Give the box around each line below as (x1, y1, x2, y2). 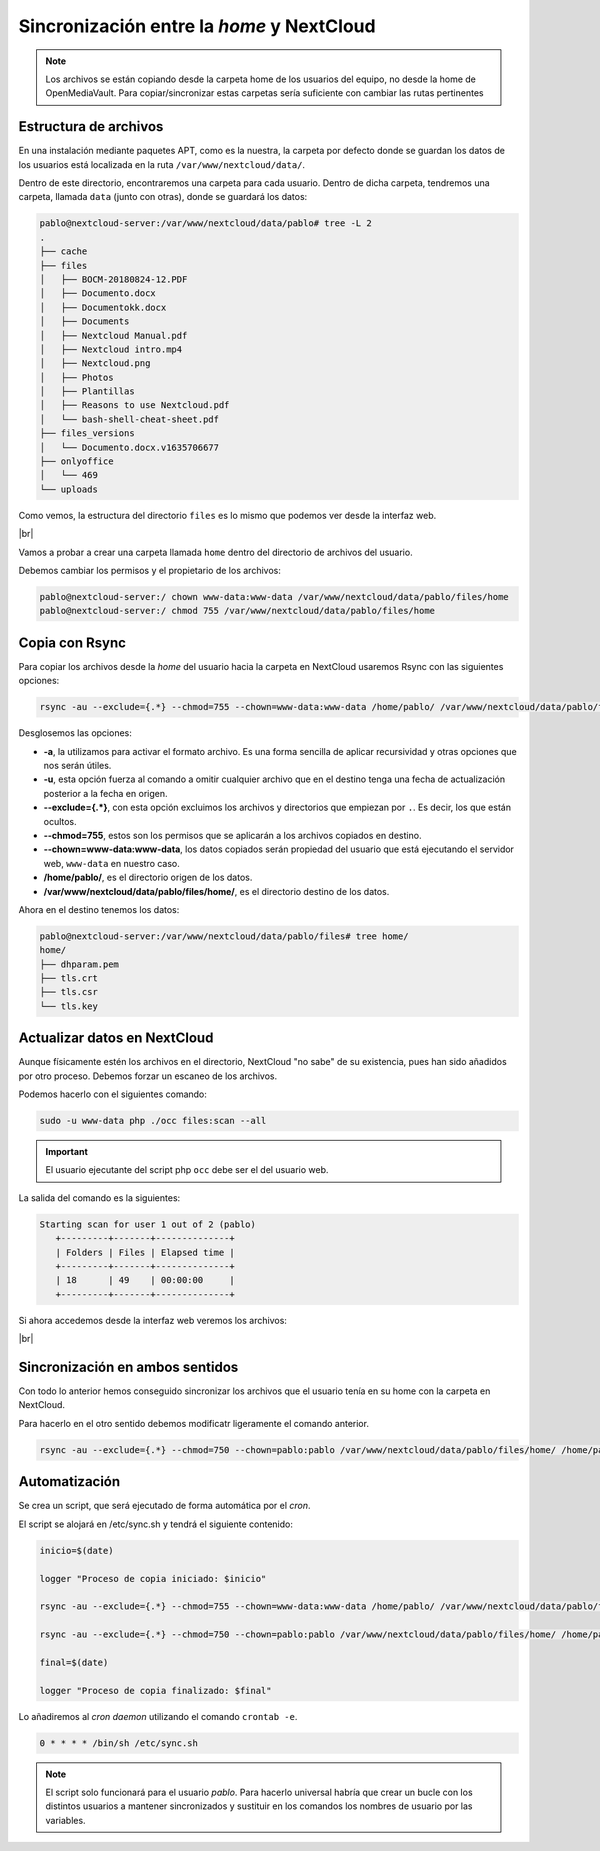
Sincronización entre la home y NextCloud (18, 15, 376, 37)
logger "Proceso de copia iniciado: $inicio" (39, 1573, 267, 1584)
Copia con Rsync (18, 634, 127, 651)
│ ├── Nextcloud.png (39, 358, 151, 369)
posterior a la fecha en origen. (43, 787, 168, 799)
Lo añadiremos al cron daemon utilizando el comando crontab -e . (18, 1710, 298, 1722)
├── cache (39, 246, 88, 257)
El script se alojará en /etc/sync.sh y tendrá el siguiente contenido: (18, 1518, 294, 1530)
